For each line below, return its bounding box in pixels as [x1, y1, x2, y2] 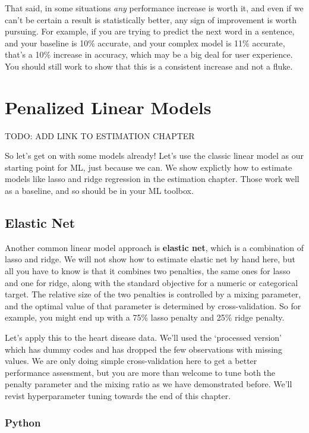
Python [5, 415, 41, 429]
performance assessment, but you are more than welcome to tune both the [5, 366, 276, 378]
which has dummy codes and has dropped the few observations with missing [5, 343, 282, 355]
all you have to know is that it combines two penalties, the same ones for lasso [5, 265, 291, 277]
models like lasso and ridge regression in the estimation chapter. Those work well [5, 172, 299, 185]
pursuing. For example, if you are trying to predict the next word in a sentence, [5, 25, 295, 37]
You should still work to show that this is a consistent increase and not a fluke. [5, 59, 293, 72]
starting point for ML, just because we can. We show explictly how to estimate [5, 161, 292, 173]
